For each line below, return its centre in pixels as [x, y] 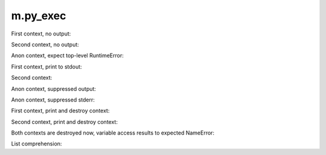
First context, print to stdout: [46, 67]
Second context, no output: [45, 44]
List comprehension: [37, 144]
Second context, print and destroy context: [64, 122]
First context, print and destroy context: [60, 111]
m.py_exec [39, 16]
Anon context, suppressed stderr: [53, 100]
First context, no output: [41, 34]
